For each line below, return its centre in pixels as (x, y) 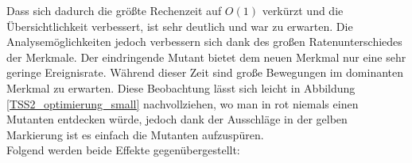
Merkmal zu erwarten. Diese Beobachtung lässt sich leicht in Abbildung (181, 87)
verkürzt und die (303, 10)
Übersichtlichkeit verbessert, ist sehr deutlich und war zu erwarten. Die (180, 26)
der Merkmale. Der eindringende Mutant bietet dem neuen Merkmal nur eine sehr (206, 57)
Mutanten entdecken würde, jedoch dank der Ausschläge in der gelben (177, 119)
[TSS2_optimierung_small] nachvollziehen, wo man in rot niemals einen (183, 103)
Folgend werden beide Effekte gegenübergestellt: (123, 150)
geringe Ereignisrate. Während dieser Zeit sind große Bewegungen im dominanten (205, 72)
